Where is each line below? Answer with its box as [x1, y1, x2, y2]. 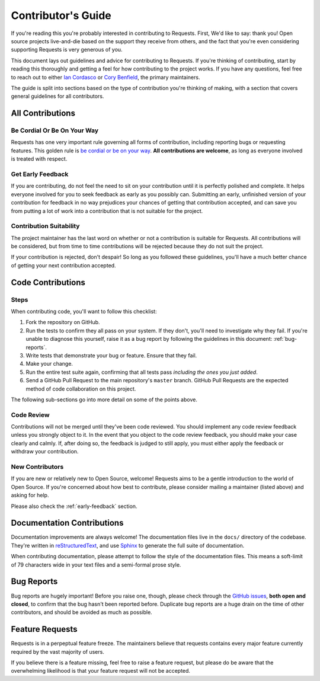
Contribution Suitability [11, 222, 80, 231]
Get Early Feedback [11, 170, 69, 178]
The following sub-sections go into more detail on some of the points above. [11, 396, 198, 403]
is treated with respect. [11, 155, 68, 162]
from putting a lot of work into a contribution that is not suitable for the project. [11, 207, 203, 215]
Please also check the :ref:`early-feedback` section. [11, 503, 137, 510]
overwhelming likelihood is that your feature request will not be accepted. [11, 667, 191, 674]
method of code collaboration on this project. [25, 385, 136, 392]
